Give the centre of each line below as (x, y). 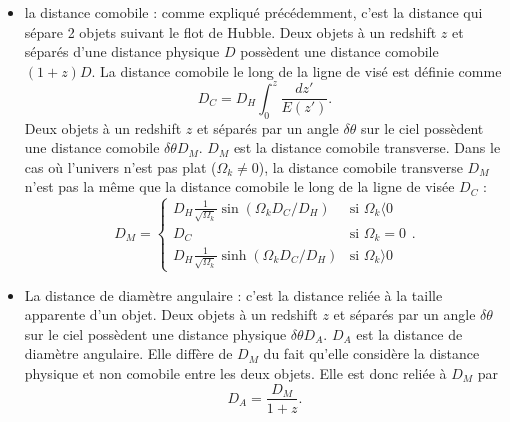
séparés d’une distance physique (122, 51)
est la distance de (409, 333)
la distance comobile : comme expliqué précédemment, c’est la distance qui (253, 12)
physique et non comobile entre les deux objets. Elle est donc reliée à (235, 372)
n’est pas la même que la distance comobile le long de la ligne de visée (239, 186)
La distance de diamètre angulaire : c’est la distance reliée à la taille (233, 294)
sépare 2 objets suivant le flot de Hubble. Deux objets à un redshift (230, 31)
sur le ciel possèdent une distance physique (155, 333)
